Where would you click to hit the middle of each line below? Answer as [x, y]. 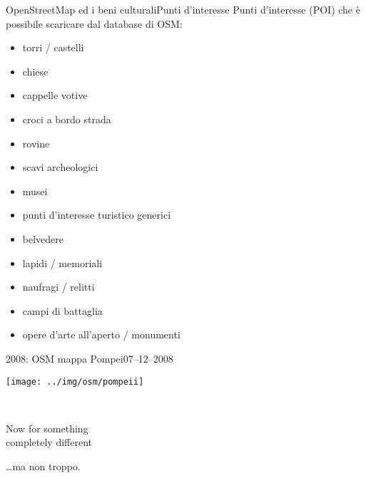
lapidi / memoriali [62, 263]
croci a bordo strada [67, 119]
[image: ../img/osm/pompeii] [75, 381]
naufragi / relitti [59, 287]
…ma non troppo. [43, 466]
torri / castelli [53, 47]
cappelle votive [55, 95]
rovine [36, 143]
